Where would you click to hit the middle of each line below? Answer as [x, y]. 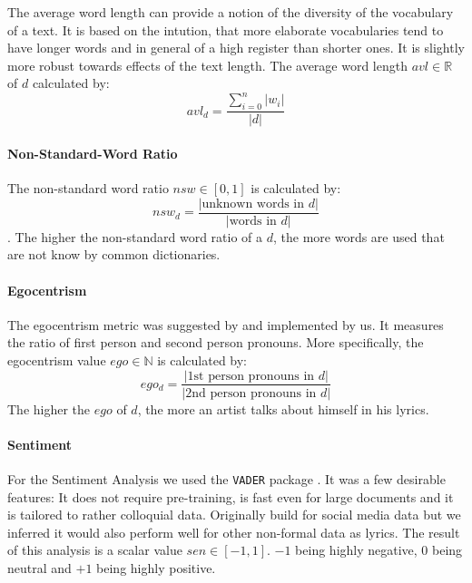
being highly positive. [156, 568]
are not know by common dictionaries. [114, 254]
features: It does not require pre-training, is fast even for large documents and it [231, 496]
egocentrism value [57, 360]
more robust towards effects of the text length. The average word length [207, 65]
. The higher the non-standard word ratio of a [135, 236]
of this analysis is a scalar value [95, 550]
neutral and [39, 568]
